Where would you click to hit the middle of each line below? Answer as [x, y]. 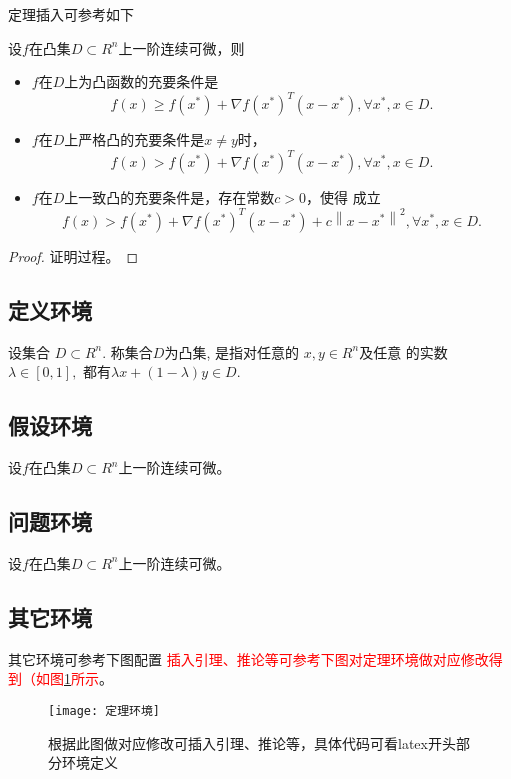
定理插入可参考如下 [71, 14]
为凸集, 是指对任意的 [231, 351]
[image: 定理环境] [104, 710]
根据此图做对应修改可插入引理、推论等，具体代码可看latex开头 [252, 742]
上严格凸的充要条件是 [134, 139]
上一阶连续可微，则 [181, 47]
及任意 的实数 [403, 351]
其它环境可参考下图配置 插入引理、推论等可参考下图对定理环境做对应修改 [248, 658]
